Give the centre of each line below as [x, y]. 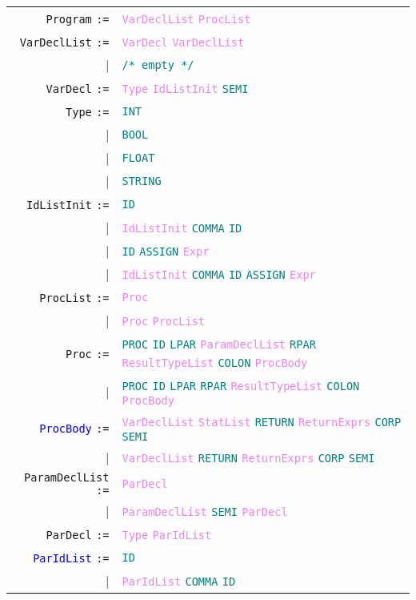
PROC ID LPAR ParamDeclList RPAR [219, 344]
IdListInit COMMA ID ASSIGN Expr [219, 275]
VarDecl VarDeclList [183, 42]
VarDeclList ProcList [186, 19]
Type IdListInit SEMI [185, 89]
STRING [142, 181]
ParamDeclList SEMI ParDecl [205, 512]
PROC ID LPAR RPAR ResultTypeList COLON [241, 386]
